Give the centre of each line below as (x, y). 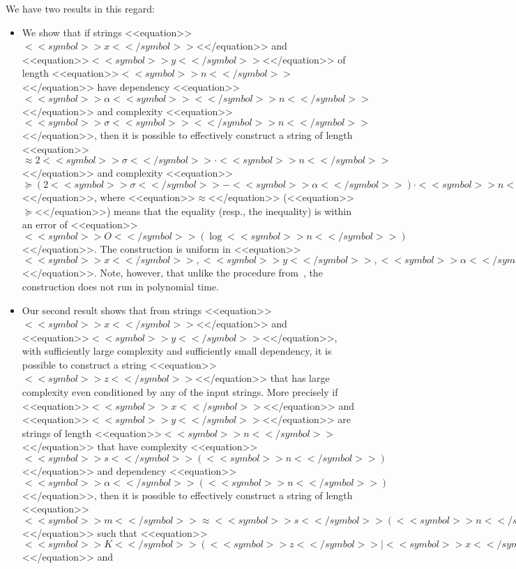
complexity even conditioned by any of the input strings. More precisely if (180, 392)
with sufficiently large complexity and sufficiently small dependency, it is (177, 351)
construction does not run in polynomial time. (121, 286)
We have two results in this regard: (80, 8)
